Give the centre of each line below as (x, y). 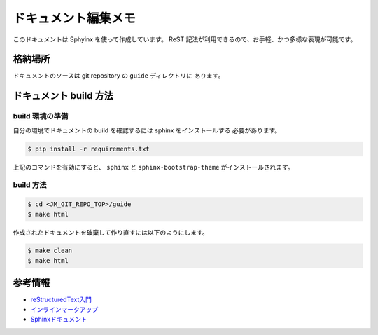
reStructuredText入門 (61, 300)
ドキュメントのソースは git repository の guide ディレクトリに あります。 (119, 76)
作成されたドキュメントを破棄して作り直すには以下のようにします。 (111, 232)
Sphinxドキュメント (59, 320)
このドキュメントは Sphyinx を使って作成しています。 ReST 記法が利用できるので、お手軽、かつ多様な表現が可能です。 (185, 39)
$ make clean (50, 251)
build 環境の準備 (41, 116)
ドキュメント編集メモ (75, 18)
